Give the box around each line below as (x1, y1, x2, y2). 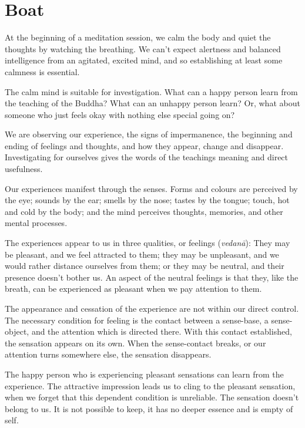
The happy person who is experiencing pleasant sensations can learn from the (5, 368, 284, 380)
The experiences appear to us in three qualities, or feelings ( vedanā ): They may (5, 237, 290, 249)
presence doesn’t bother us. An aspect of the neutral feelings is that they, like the (5, 271, 299, 283)
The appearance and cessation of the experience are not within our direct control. (5, 302, 299, 314)
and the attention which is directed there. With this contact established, (31, 325, 292, 338)
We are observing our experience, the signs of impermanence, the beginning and (5, 128, 293, 140)
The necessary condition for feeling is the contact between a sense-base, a (5, 314, 269, 326)
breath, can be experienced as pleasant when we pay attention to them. (5, 282, 262, 295)
